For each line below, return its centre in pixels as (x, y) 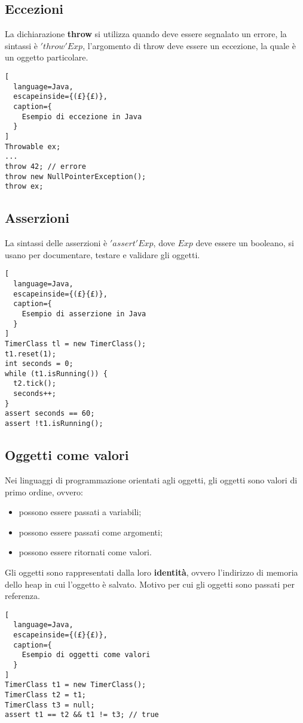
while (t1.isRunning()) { (56, 373)
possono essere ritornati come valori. (85, 552)
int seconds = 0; (39, 364)
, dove (164, 243)
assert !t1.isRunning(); (54, 424)
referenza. (22, 596)
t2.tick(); (35, 384)
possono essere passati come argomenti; (91, 532)
